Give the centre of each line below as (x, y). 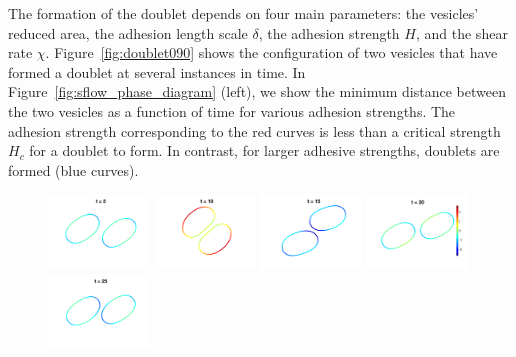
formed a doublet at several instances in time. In (157, 71)
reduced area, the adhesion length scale (128, 32)
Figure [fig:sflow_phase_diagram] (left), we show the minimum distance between (257, 91)
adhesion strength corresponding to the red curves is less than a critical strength (254, 130)
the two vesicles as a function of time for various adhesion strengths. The (232, 110)
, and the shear (461, 32)
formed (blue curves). (73, 169)
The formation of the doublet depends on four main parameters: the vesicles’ (243, 13)
